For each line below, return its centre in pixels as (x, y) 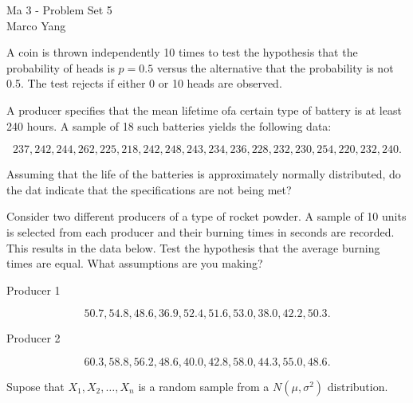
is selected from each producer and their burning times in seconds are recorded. (201, 231)
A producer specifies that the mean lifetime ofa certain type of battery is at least (204, 110)
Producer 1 (33, 290)
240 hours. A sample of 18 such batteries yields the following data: (169, 125)
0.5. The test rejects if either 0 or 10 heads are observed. (144, 83)
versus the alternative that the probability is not (275, 67)
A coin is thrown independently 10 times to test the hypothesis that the (182, 52)
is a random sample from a (204, 386)
